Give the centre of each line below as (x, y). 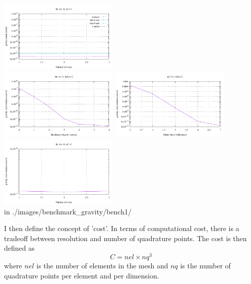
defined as (19, 248)
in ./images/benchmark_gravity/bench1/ (68, 211)
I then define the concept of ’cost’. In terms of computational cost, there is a (122, 228)
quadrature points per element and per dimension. (82, 275)
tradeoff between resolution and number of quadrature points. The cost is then (126, 238)
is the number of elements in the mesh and (102, 265)
